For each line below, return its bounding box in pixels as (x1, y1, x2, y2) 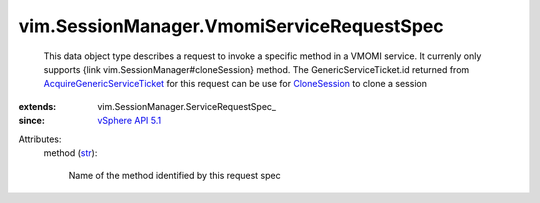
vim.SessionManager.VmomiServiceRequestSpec (18, 15, 444, 37)
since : (18, 115, 45, 127)
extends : (18, 100, 57, 112)
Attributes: (18, 133, 62, 145)
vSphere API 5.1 (97, 115, 162, 127)
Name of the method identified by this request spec (68, 170, 281, 182)
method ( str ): (43, 146, 98, 159)
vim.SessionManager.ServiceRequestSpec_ (97, 100, 277, 112)
